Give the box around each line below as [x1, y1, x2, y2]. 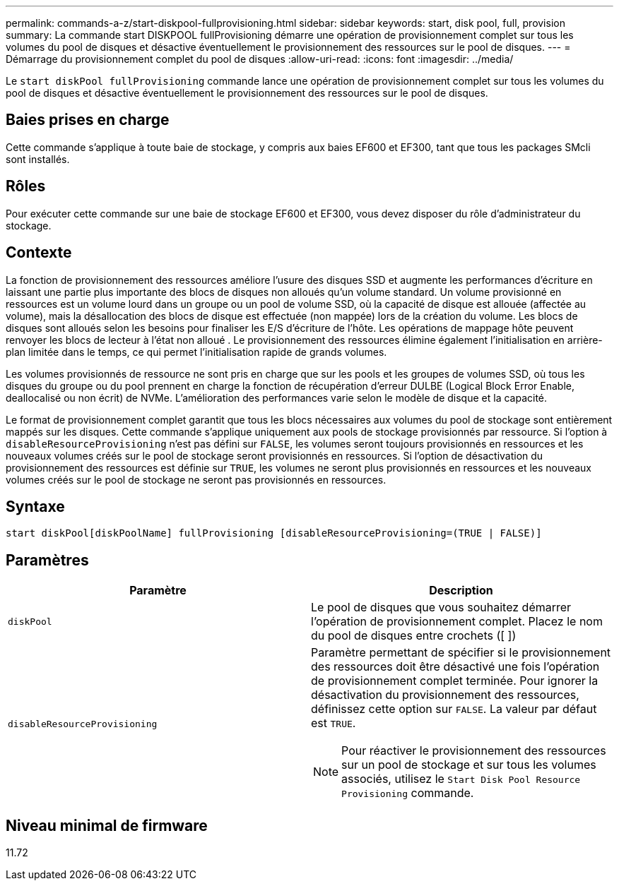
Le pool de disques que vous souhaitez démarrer [311, 600, 572, 615]
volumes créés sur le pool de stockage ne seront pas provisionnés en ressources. [6, 473, 387, 486]
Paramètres [6, 551, 89, 569]
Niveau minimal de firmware [6, 816, 208, 834]
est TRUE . [311, 716, 356, 731]
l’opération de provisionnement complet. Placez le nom [311, 614, 603, 629]
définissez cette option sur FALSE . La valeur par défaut [311, 702, 597, 717]
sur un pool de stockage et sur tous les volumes [341, 758, 596, 772]
